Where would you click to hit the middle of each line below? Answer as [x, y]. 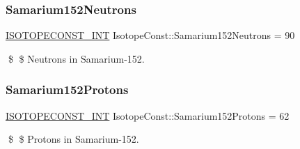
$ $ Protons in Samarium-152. [73, 139]
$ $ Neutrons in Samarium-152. [76, 58]
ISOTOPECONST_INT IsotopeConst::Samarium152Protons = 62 [148, 115]
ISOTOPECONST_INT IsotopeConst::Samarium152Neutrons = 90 [150, 35]
